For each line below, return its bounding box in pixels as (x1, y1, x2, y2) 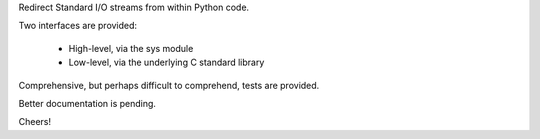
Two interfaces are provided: (18, 20, 138, 32)
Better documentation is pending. (18, 97, 157, 109)
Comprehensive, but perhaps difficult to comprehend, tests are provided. (18, 79, 320, 91)
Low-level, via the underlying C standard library (68, 56, 265, 69)
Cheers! (18, 116, 52, 128)
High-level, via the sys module (68, 42, 194, 54)
